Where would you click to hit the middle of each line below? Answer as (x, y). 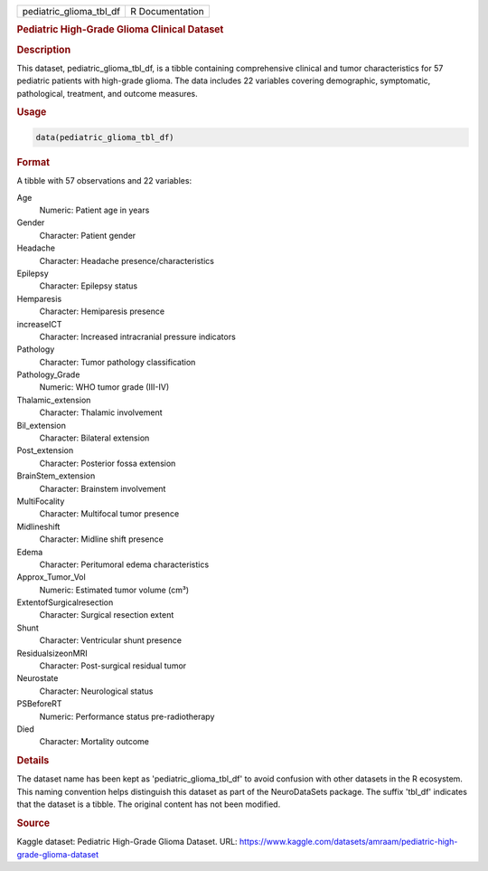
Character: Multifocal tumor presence (109, 514)
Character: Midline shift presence (102, 539)
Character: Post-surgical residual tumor (113, 666)
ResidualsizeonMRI (52, 653)
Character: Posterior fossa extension (108, 463)
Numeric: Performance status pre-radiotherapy (127, 716)
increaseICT (39, 324)
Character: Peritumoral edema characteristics (124, 564)
